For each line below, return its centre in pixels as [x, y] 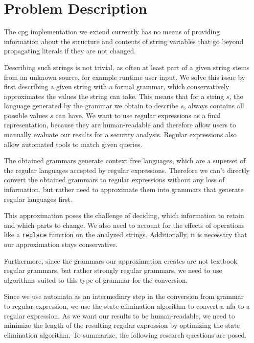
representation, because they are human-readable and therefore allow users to [120, 125]
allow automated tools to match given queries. [73, 144]
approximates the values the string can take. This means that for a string [114, 96]
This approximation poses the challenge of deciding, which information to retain [124, 215]
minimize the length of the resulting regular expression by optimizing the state [122, 325]
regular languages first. [38, 199]
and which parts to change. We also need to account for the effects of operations [124, 225]
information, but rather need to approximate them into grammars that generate [124, 189]
